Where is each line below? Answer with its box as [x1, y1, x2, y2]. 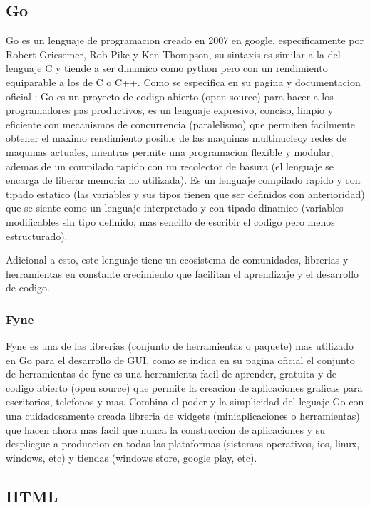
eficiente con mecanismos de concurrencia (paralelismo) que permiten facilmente [6, 116, 355, 131]
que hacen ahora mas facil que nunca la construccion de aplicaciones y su [6, 422, 325, 437]
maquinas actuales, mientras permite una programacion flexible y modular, [6, 144, 334, 159]
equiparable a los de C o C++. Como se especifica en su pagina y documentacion [6, 74, 361, 89]
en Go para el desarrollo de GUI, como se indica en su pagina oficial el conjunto [6, 352, 355, 367]
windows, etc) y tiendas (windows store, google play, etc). [6, 450, 257, 465]
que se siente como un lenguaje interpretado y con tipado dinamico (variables [6, 200, 344, 215]
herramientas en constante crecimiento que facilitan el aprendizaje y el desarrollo [6, 266, 359, 281]
